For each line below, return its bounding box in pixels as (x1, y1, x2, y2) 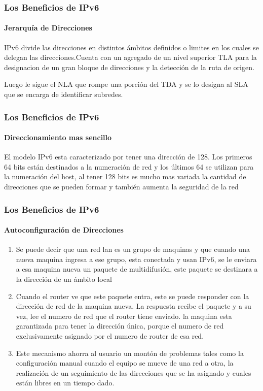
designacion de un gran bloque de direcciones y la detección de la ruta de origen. (4, 61, 254, 72)
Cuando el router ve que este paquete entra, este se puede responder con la (16, 290, 249, 301)
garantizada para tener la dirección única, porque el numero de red (16, 320, 224, 331)
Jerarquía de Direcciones (4, 22, 92, 33)
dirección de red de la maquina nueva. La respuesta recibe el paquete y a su (16, 301, 251, 311)
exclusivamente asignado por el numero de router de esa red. (16, 331, 204, 341)
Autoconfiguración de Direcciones (4, 224, 124, 235)
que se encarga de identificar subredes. (4, 89, 123, 100)
